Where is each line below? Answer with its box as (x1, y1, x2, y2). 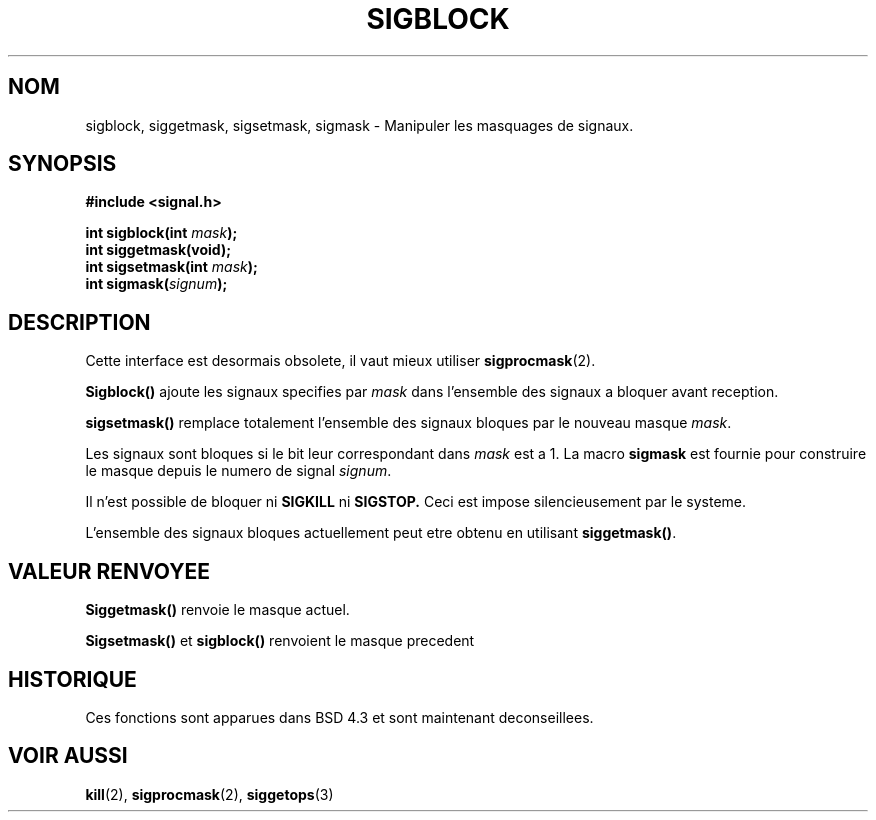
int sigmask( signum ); (85, 275, 228, 293)
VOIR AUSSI (8, 743, 128, 769)
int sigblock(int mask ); (85, 224, 238, 242)
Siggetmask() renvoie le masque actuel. (85, 601, 350, 619)
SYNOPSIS (8, 151, 117, 177)
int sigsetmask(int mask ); (85, 258, 258, 276)
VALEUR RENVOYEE (8, 558, 210, 584)
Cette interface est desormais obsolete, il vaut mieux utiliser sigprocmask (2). (85, 352, 596, 370)
